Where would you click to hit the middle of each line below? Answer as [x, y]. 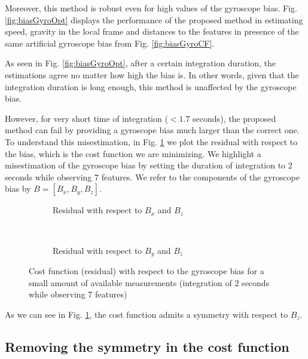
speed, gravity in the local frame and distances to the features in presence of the [152, 31]
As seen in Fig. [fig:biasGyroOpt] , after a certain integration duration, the [141, 63]
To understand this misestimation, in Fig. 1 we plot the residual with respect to [151, 141]
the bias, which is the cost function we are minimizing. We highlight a [133, 153]
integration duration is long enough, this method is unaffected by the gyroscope [151, 86]
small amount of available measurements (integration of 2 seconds [149, 282]
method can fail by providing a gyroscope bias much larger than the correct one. [152, 130]
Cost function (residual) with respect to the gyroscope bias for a [147, 270]
